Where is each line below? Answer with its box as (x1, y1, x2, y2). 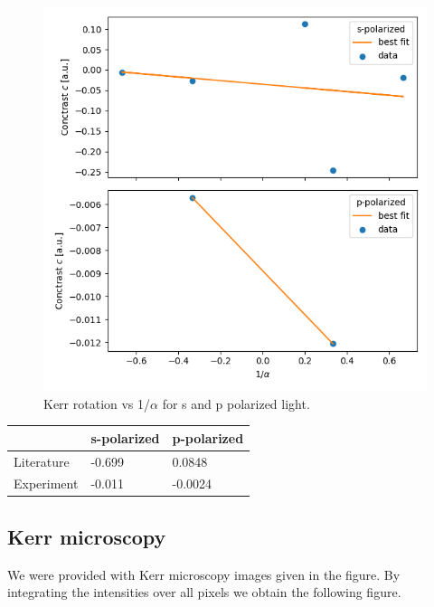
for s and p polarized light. (162, 394, 310, 413)
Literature (14, 451, 70, 470)
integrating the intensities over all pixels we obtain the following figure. (7, 583, 401, 602)
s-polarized (90, 428, 160, 447)
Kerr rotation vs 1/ (43, 394, 151, 413)
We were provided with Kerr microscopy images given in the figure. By (7, 564, 401, 583)
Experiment (14, 474, 79, 493)
